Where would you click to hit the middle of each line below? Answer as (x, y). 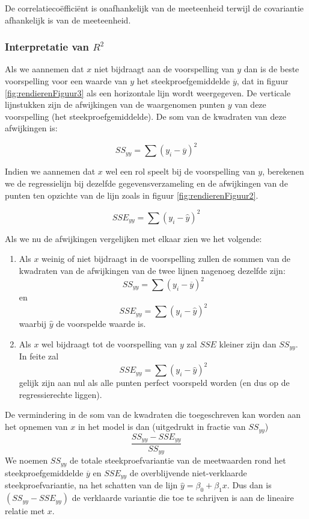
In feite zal (39, 356)
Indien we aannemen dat (50, 171)
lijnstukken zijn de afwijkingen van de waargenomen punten (115, 104)
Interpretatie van (47, 47)
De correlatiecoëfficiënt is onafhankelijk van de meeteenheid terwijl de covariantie (154, 8)
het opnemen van (36, 427)
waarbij (32, 324)
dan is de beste (271, 69)
